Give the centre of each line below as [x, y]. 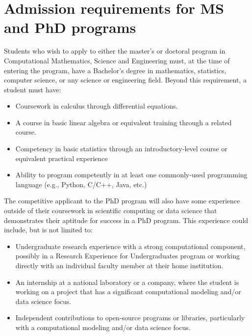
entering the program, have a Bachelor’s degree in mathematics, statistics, [115, 70]
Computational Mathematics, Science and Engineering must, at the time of [117, 60]
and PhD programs [70, 27]
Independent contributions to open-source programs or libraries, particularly [130, 318]
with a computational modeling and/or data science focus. [103, 327]
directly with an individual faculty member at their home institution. [119, 265]
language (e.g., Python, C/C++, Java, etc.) [81, 184]
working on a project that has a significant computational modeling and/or [128, 292]
